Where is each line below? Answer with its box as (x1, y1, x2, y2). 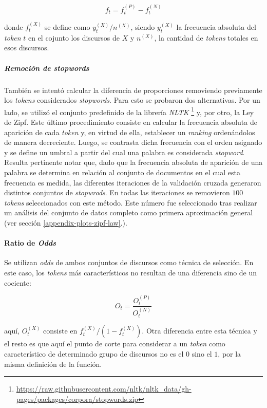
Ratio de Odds (4, 237, 56, 248)
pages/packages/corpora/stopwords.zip (16, 393, 139, 404)
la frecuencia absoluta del (176, 22, 256, 32)
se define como (44, 22, 90, 32)
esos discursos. (4, 42, 49, 53)
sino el (192, 348, 212, 359)
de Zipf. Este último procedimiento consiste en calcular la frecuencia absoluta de (4, 117, 257, 127)
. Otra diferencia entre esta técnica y (142, 325, 257, 336)
